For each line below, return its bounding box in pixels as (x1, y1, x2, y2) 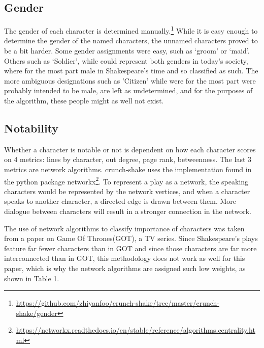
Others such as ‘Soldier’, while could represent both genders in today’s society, (4, 55, 248, 66)
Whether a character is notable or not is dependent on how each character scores (4, 144, 256, 154)
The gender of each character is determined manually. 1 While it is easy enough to (4, 24, 258, 36)
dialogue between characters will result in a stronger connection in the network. (4, 206, 251, 217)
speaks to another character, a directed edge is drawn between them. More (4, 196, 236, 206)
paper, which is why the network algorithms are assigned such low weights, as (4, 263, 246, 273)
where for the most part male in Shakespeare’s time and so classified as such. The (4, 65, 258, 76)
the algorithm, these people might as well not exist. (4, 95, 164, 106)
